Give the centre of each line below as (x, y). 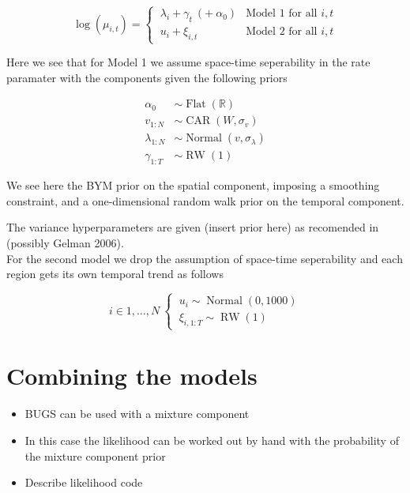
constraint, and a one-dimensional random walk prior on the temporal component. (205, 200)
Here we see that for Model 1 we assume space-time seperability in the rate (188, 62)
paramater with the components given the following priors (147, 77)
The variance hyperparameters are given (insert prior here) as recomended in (193, 227)
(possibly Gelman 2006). (65, 243)
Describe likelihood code (84, 482)
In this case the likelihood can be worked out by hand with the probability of (212, 440)
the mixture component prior (95, 455)
